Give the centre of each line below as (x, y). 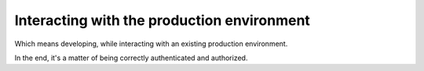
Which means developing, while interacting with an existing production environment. (151, 44)
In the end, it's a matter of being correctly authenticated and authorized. (131, 58)
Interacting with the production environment (162, 20)
